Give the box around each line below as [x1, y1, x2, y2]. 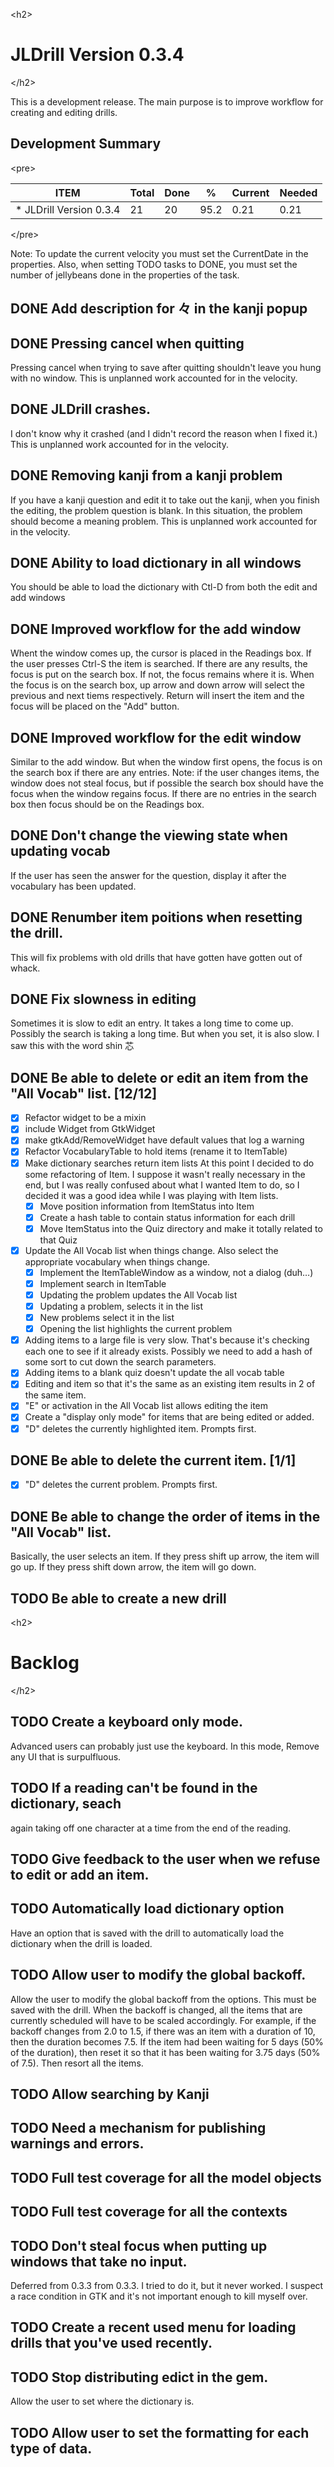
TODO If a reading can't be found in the [10, 1780, 258, 1797]
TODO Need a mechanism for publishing [10, 2120, 267, 2137]
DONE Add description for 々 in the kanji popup [10, 300, 308, 318]
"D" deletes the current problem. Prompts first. [24, 1479, 218, 1491]
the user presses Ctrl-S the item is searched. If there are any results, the [10, 658, 308, 670]
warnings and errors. [10, 2135, 145, 2153]
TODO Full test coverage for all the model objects [10, 2169, 322, 2186]
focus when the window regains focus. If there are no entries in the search [10, 788, 317, 800]
